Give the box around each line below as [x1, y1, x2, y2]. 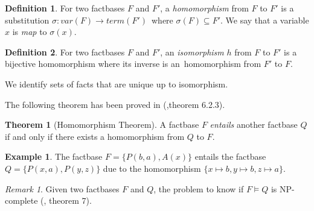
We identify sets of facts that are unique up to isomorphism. [5, 77, 228, 90]
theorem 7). [49, 194, 92, 207]
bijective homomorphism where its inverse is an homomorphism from [5, 57, 261, 70]
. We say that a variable [220, 13, 309, 26]
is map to [12, 25, 47, 38]
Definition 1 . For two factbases [5, 2, 125, 14]
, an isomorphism [160, 45, 224, 58]
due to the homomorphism [103, 162, 201, 174]
